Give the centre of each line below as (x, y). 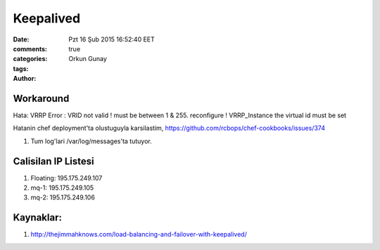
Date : (21, 39)
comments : (30, 48)
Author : (25, 79)
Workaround (41, 98)
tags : (21, 68)
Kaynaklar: (38, 218)
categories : (30, 59)
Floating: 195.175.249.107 (66, 178)
